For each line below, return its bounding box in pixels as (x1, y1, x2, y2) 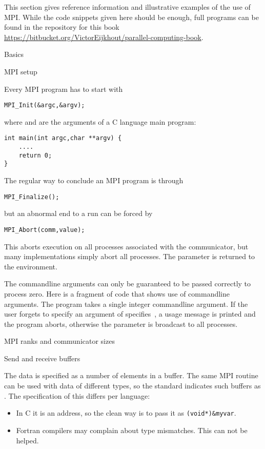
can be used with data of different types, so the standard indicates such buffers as (4, 380, 261, 391)
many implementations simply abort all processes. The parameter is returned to (4, 251, 255, 262)
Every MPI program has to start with (4, 83, 123, 94)
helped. (16, 435, 39, 445)
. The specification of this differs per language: (4, 390, 150, 401)
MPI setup (4, 66, 37, 76)
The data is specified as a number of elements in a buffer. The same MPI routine (4, 370, 258, 381)
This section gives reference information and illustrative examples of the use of (4, 2, 251, 12)
